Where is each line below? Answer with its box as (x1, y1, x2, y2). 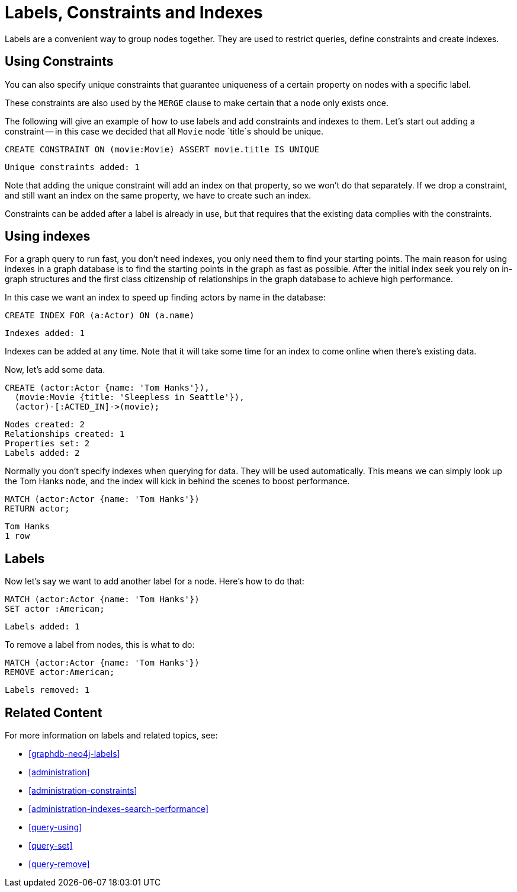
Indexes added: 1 (5, 328, 85, 338)
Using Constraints (5, 54, 114, 69)
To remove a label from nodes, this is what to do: (5, 640, 195, 650)
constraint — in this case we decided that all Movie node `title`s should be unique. (5, 126, 324, 136)
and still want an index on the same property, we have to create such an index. (5, 190, 312, 200)
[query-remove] (28, 859, 90, 869)
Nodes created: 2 (5, 420, 85, 430)
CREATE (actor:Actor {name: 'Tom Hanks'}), (5, 383, 210, 393)
